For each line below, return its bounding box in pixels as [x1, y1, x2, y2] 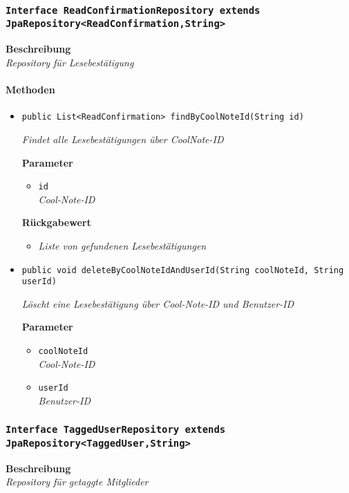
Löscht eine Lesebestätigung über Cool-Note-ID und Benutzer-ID [21, 296, 294, 310]
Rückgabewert [21, 215, 91, 230]
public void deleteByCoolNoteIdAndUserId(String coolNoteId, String [21, 265, 344, 275]
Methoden [6, 82, 55, 97]
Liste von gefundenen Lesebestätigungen [38, 238, 207, 252]
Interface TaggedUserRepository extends [6, 424, 226, 436]
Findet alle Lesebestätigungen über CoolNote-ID [21, 131, 224, 146]
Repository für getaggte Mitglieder [6, 474, 149, 489]
